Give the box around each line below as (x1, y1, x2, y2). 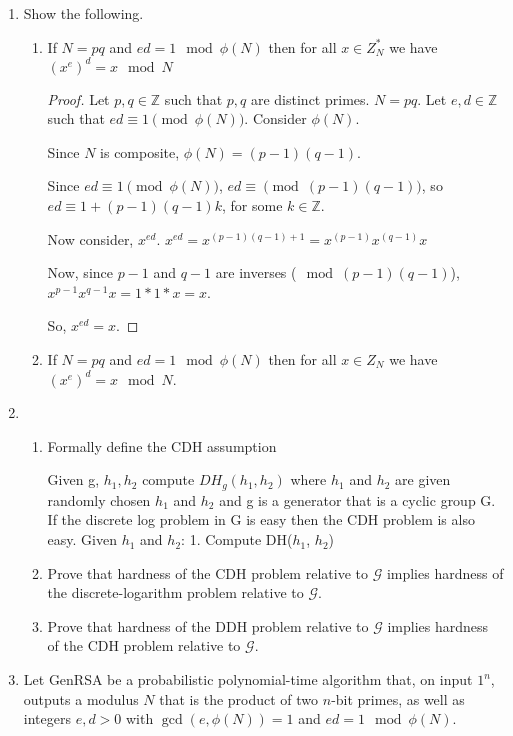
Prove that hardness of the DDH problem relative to (47, 615, 369, 636)
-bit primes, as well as (331, 688, 465, 709)
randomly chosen (47, 489, 151, 510)
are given (395, 469, 451, 490)
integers (23, 708, 71, 729)
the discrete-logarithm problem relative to (47, 582, 304, 603)
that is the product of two (159, 688, 319, 709)
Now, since (47, 262, 113, 283)
